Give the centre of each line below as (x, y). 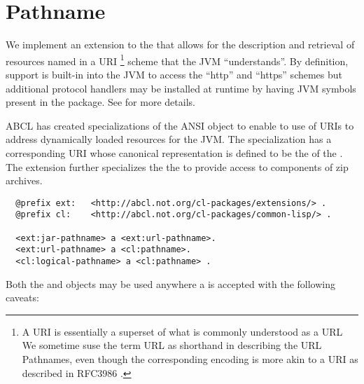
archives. (24, 180)
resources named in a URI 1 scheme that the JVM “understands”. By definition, (177, 60)
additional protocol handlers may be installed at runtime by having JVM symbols (181, 88)
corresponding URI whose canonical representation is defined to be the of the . (174, 152)
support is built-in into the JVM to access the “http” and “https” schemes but (174, 74)
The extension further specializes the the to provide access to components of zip (177, 166)
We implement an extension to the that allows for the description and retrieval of (180, 44)
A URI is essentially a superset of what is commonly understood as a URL (182, 331)
